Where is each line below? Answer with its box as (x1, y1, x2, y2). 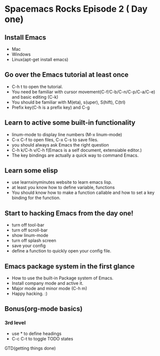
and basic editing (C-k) (11, 94, 59, 100)
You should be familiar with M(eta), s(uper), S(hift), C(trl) (11, 99, 126, 105)
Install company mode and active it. (11, 280, 84, 286)
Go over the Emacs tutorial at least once (4, 71, 129, 79)
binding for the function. (11, 195, 61, 201)
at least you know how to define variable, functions (11, 185, 115, 190)
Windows (11, 51, 31, 57)
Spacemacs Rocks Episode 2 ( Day (4, 3, 148, 15)
